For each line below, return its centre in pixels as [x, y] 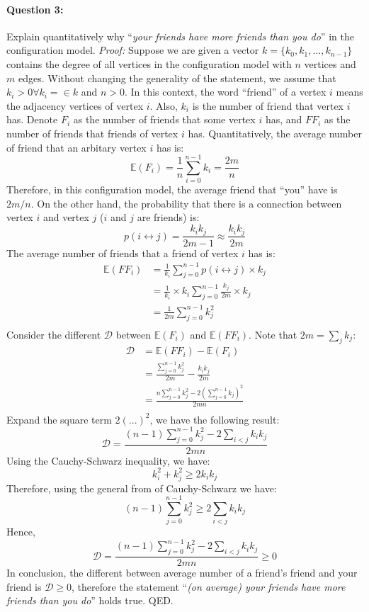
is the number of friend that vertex [268, 105]
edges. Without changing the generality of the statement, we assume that [177, 78]
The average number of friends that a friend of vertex [123, 253]
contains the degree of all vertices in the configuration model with [149, 63]
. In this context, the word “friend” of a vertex [225, 92]
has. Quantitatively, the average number [275, 133]
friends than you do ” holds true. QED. [90, 600]
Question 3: [35, 9]
